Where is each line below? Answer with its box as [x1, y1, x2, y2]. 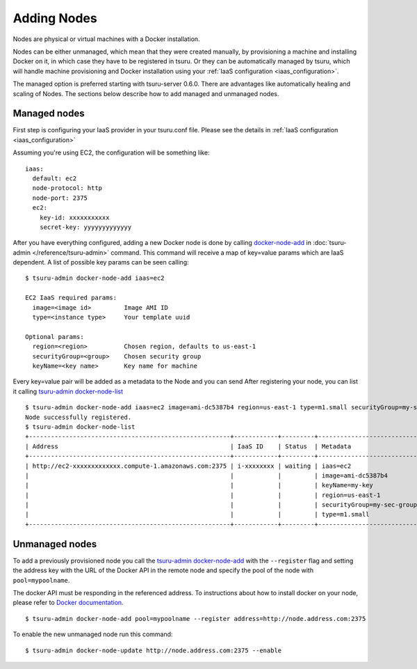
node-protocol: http [32, 184, 103, 192]
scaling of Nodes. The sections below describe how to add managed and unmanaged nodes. [13, 89, 279, 97]
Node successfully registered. [25, 413, 132, 421]
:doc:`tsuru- [313, 239, 347, 247]
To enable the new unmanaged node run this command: [13, 630, 173, 638]
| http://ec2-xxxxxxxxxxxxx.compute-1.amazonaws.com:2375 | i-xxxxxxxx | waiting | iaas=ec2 [25, 462, 352, 470]
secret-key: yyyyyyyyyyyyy [39, 223, 132, 231]
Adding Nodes [13, 10, 97, 26]
